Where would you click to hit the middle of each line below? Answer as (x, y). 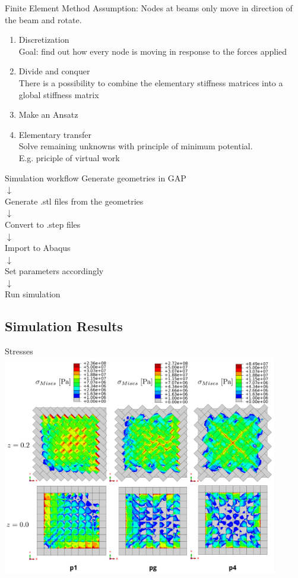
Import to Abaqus (38, 248)
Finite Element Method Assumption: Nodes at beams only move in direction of (149, 8)
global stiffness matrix (59, 94)
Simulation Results (64, 326)
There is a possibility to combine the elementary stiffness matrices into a (151, 82)
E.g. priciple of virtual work (69, 157)
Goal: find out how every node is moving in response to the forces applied (153, 51)
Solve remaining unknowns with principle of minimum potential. (136, 146)
